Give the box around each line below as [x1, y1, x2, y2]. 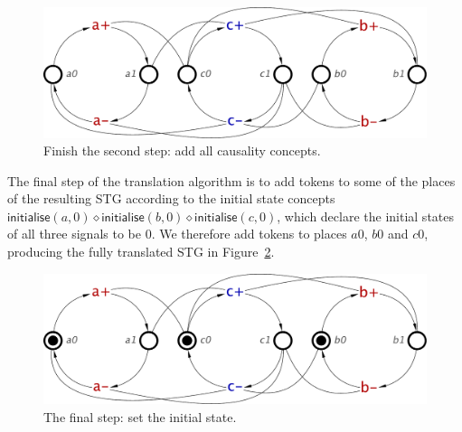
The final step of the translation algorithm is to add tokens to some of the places [7, 171, 456, 190]
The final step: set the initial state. [43, 407, 237, 426]
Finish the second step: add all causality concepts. [43, 141, 321, 160]
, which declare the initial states [277, 206, 455, 225]
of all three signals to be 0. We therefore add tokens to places [7, 224, 347, 243]
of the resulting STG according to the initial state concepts [7, 189, 335, 208]
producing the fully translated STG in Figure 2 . [7, 242, 275, 261]
